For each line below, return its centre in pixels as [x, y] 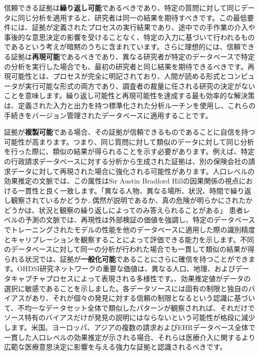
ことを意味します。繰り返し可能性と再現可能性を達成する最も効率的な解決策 [129, 95]
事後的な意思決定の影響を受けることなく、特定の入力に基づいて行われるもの [129, 37]
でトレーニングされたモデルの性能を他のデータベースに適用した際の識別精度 [130, 230]
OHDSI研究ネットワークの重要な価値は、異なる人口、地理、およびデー [133, 268]
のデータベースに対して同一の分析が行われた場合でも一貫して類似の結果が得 [129, 249]
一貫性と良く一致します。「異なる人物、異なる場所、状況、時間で [124, 190]
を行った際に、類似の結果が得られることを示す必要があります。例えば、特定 [129, 151]
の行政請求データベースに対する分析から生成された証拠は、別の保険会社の [126, 161]
